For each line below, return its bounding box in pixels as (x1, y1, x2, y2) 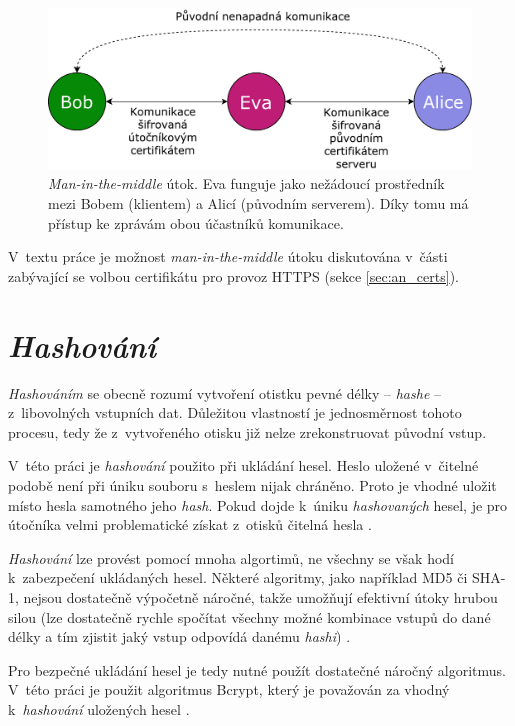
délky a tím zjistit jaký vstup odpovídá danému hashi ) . (8, 626, 351, 647)
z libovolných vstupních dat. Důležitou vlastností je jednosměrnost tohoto (8, 402, 462, 423)
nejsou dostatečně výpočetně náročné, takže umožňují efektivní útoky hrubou (23, 586, 498, 607)
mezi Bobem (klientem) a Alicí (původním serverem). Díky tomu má (48, 193, 469, 214)
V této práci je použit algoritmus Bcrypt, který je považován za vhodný (8, 679, 450, 700)
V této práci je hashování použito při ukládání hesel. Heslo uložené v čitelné (8, 455, 479, 476)
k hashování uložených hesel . (8, 698, 190, 719)
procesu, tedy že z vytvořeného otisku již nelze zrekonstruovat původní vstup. (8, 421, 487, 442)
